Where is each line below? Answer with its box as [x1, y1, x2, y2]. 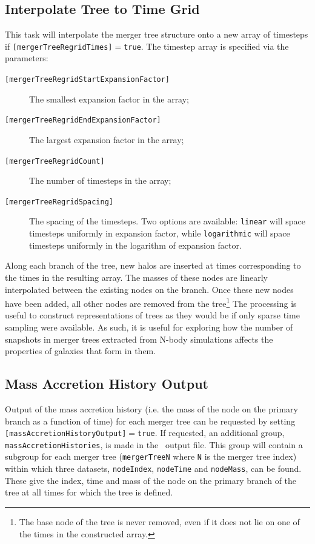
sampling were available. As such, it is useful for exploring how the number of [5, 320, 293, 333]
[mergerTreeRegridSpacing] [5, 197, 113, 206]
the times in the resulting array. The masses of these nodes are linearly [5, 270, 268, 283]
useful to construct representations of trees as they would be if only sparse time [5, 309, 300, 321]
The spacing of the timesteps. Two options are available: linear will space [29, 215, 305, 227]
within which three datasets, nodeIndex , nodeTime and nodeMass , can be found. [5, 462, 302, 475]
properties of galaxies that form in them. [5, 344, 156, 357]
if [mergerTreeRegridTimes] [5, 39, 113, 52]
